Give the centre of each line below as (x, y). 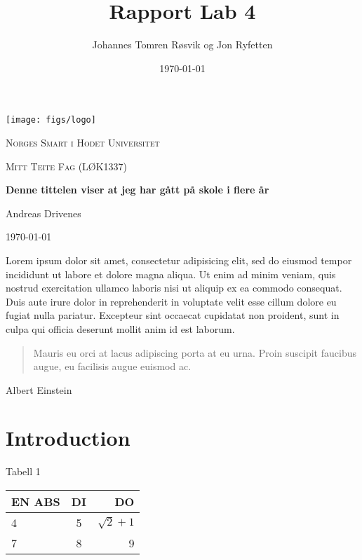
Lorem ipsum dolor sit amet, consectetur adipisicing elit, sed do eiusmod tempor (179, 260)
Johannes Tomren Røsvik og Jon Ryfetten (182, 45)
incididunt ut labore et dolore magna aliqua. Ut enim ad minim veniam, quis (171, 274)
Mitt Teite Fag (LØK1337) (67, 166)
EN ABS (36, 501)
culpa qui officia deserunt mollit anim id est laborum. (120, 328)
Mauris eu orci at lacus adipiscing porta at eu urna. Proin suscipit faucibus (195, 352)
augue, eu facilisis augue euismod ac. (112, 366)
